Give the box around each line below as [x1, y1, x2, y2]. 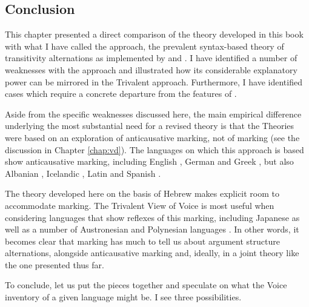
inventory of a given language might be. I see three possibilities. [5, 291, 242, 303]
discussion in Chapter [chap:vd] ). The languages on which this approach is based [5, 143, 304, 156]
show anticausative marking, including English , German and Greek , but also [5, 155, 294, 168]
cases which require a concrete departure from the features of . [5, 87, 237, 100]
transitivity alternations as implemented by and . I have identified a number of [5, 51, 297, 64]
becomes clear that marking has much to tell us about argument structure [5, 234, 280, 247]
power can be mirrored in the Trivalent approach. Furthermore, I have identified [5, 75, 302, 88]
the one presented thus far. [5, 258, 104, 271]
